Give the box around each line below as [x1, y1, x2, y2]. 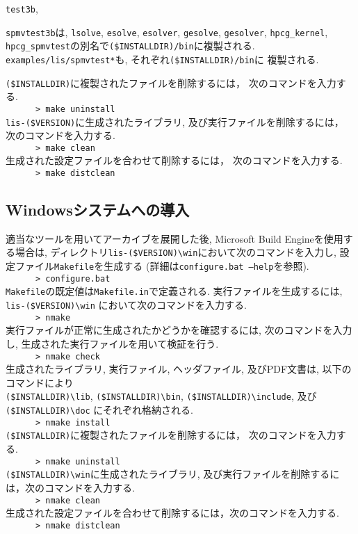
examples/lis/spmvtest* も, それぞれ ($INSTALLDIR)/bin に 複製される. [6, 51, 319, 66]
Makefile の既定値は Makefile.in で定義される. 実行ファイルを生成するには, [6, 284, 343, 298]
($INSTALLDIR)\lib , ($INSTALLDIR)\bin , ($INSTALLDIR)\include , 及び [6, 389, 317, 403]
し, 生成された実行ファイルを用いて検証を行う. [6, 337, 219, 351]
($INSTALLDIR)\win [6, 470, 90, 480]
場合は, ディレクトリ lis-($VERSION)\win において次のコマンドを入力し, [15, 245, 336, 259]
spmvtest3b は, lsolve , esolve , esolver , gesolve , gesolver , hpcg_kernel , [6, 24, 328, 39]
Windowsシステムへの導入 [6, 199, 190, 220]
